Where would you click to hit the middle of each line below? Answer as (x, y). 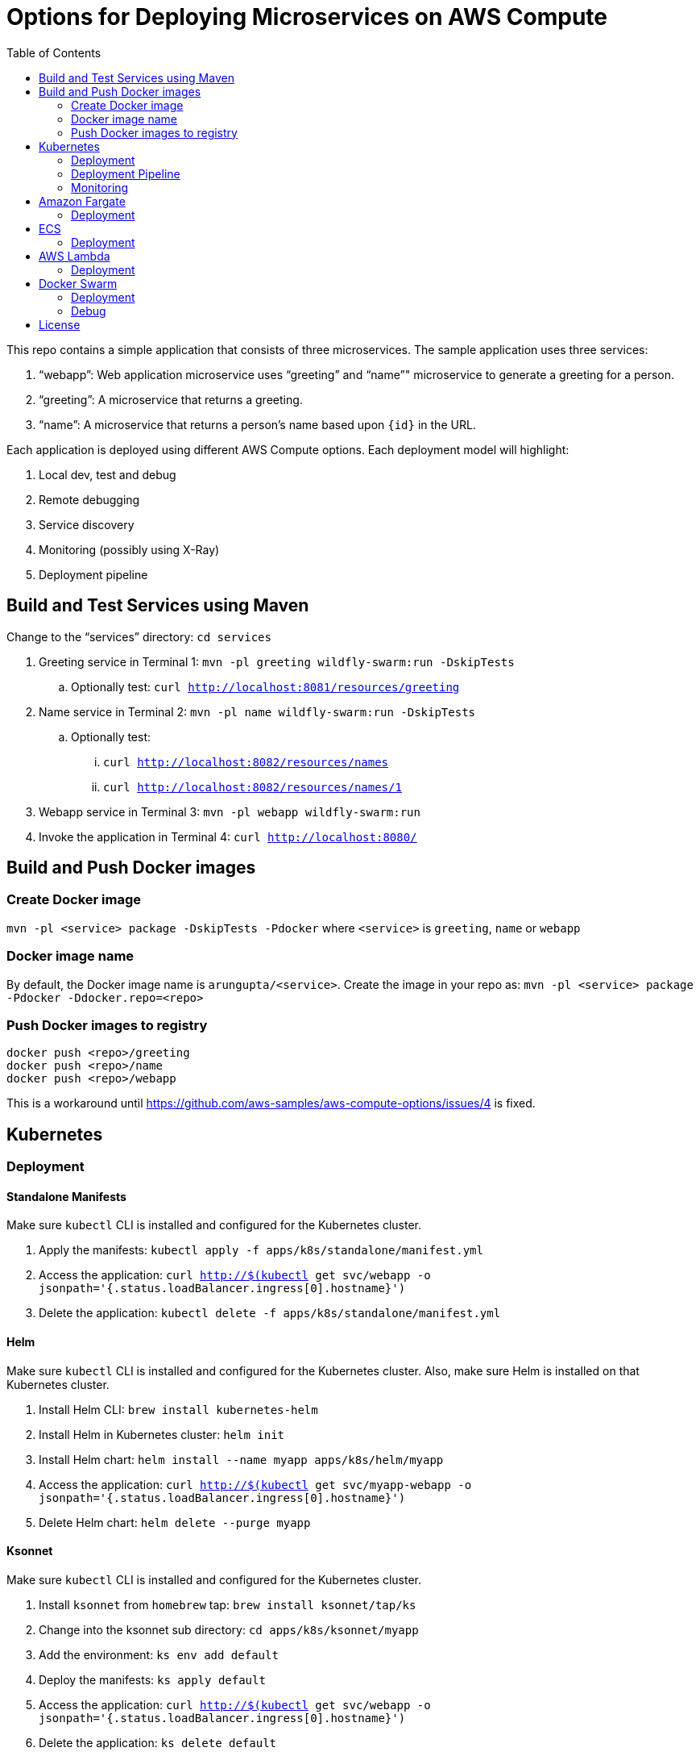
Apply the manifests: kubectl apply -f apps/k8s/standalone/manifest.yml (261, 1250)
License (60, 324)
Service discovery (87, 524)
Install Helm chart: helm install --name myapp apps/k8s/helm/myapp (241, 1459)
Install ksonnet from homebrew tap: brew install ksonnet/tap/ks (228, 1604)
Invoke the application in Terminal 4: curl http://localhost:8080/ (228, 836)
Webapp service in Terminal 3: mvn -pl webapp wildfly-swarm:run (230, 811)
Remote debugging (89, 499)
